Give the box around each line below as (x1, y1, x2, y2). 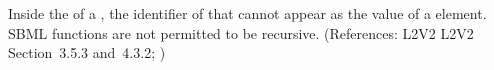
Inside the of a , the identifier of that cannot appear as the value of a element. (8, 3, 487, 23)
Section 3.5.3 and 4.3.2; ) (8, 42, 166, 63)
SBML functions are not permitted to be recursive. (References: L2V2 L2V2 (8, 22, 474, 43)
